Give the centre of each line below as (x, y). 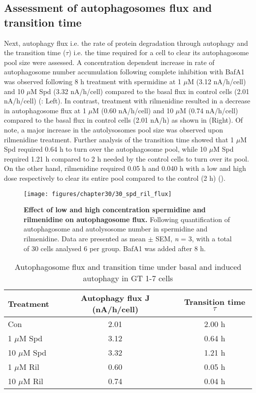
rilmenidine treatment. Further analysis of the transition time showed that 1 (119, 139)
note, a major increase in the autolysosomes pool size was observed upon (114, 129)
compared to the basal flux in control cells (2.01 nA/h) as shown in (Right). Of (124, 120)
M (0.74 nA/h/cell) (209, 110)
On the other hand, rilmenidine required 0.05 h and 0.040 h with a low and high (125, 168)
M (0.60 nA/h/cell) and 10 (133, 110)
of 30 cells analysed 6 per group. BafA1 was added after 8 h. (115, 248)
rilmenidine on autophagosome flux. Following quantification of (127, 219)
